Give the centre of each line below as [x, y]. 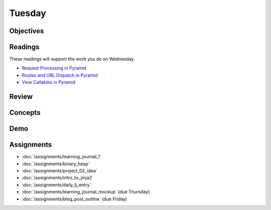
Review [21, 97]
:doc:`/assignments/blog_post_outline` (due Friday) [75, 199]
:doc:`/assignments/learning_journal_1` [61, 157]
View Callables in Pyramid [49, 82]
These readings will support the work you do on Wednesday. [72, 59]
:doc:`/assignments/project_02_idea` [59, 170]
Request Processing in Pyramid [54, 68]
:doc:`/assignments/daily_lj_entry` [56, 185]
